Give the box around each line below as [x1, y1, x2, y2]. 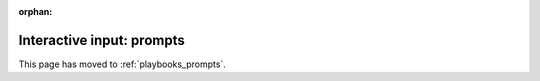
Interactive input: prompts [18, 31, 185, 49]
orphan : [18, 6, 53, 17]
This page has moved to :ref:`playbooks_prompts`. [18, 58, 227, 70]
